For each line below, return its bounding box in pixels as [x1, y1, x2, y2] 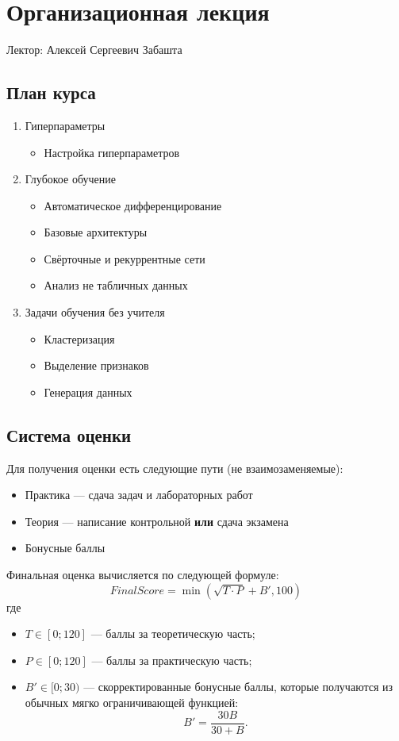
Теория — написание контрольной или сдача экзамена [25, 513, 289, 529]
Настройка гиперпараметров [44, 144, 180, 160]
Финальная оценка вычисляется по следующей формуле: [6, 566, 279, 583]
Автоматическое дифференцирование [44, 197, 222, 213]
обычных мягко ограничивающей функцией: [25, 694, 239, 710]
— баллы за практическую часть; [91, 651, 252, 668]
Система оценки [6, 422, 132, 447]
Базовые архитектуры [44, 224, 148, 240]
